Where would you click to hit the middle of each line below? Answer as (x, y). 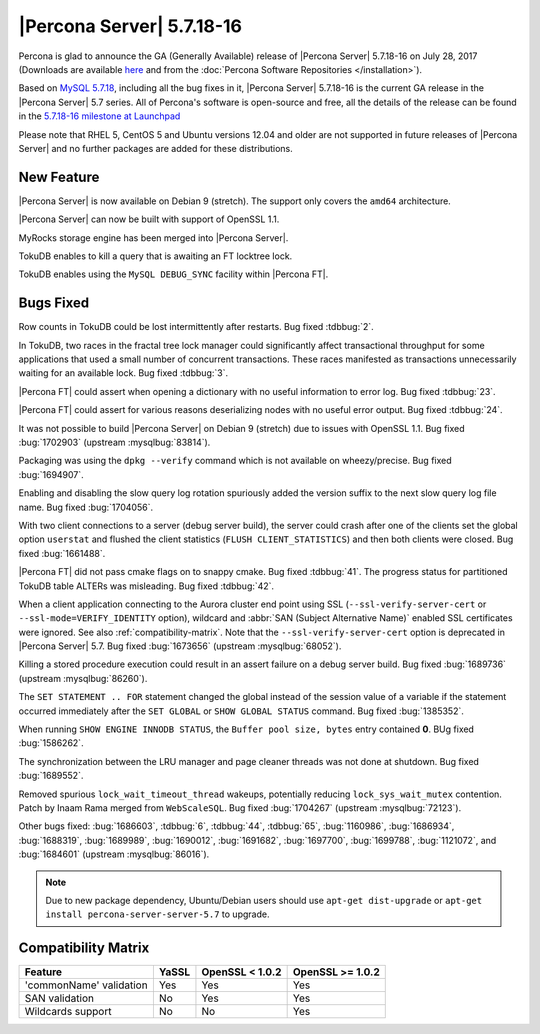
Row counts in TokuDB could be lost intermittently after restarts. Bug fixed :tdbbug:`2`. (196, 327)
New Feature (59, 176)
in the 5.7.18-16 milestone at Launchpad (99, 116)
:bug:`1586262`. (51, 743)
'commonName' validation (86, 985)
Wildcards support (68, 1012)
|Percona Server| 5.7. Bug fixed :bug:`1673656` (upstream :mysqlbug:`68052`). (180, 646)
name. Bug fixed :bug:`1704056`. (86, 507)
